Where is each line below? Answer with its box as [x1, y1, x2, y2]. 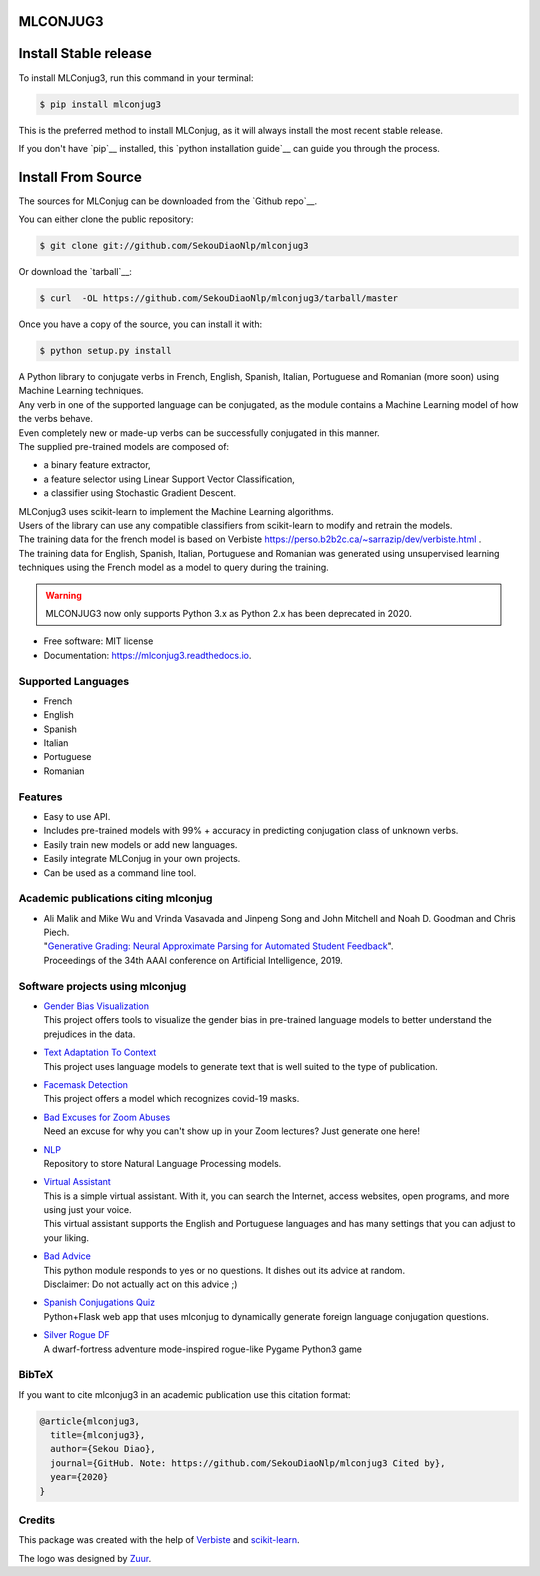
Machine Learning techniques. [18, 385, 144, 397]
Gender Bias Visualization [43, 1000, 150, 1012]
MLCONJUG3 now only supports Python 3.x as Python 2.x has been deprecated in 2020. [45, 607, 412, 619]
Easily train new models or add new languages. [43, 838, 238, 850]
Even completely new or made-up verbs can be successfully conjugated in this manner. [18, 426, 380, 439]
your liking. [43, 1231, 90, 1244]
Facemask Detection [43, 1078, 129, 1090]
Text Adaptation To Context [43, 1046, 157, 1059]
